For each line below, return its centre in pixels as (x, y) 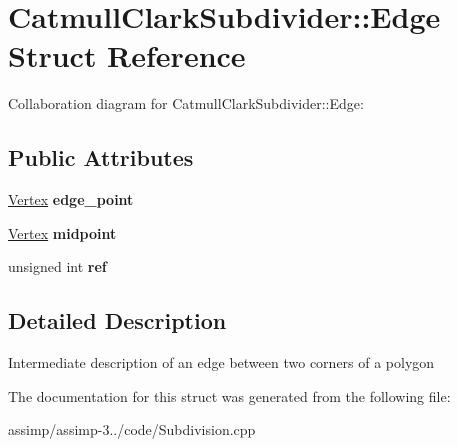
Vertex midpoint (62, 232)
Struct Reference (127, 55)
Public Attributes (101, 157)
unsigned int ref (57, 266)
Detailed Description (117, 320)
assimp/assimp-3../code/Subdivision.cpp (132, 429)
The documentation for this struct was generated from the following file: (229, 395)
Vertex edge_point (71, 199)
